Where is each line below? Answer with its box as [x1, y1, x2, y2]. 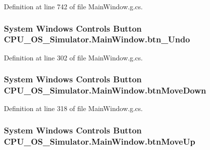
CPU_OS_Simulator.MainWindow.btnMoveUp [4, 135, 195, 147]
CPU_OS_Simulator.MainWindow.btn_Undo [4, 33, 190, 45]
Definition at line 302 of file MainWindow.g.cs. [4, 52, 143, 62]
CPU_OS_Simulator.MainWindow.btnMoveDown [4, 84, 207, 96]
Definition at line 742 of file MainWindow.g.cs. [4, 1, 143, 11]
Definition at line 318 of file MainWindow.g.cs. [4, 103, 143, 113]
